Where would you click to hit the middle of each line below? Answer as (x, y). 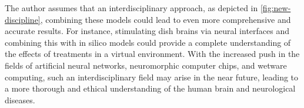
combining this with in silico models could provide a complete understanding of (148, 42)
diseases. (20, 99)
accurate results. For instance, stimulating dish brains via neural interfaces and (147, 31)
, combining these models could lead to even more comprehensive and (166, 19)
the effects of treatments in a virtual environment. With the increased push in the (152, 54)
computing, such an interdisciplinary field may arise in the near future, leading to (152, 77)
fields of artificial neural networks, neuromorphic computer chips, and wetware (146, 65)
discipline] (23, 19)
